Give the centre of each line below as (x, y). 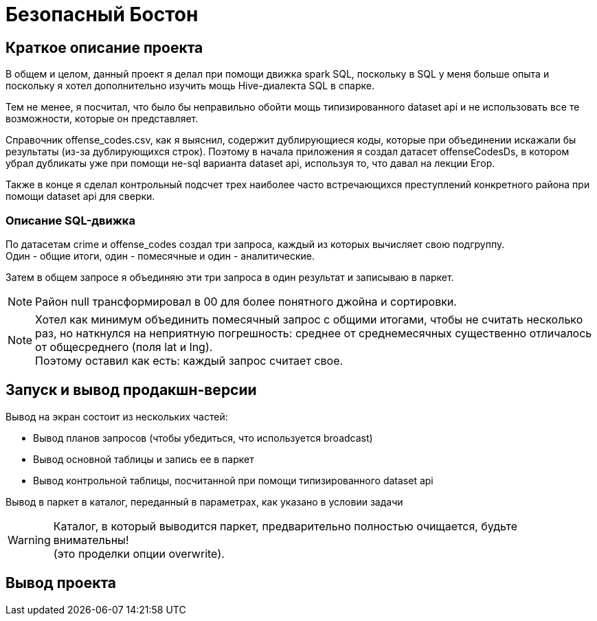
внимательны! (91, 540)
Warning (29, 540)
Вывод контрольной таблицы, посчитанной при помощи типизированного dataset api (233, 480)
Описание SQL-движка (70, 220)
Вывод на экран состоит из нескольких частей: (117, 416)
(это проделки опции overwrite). (139, 553)
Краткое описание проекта (104, 47)
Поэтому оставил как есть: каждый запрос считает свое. (189, 360)
